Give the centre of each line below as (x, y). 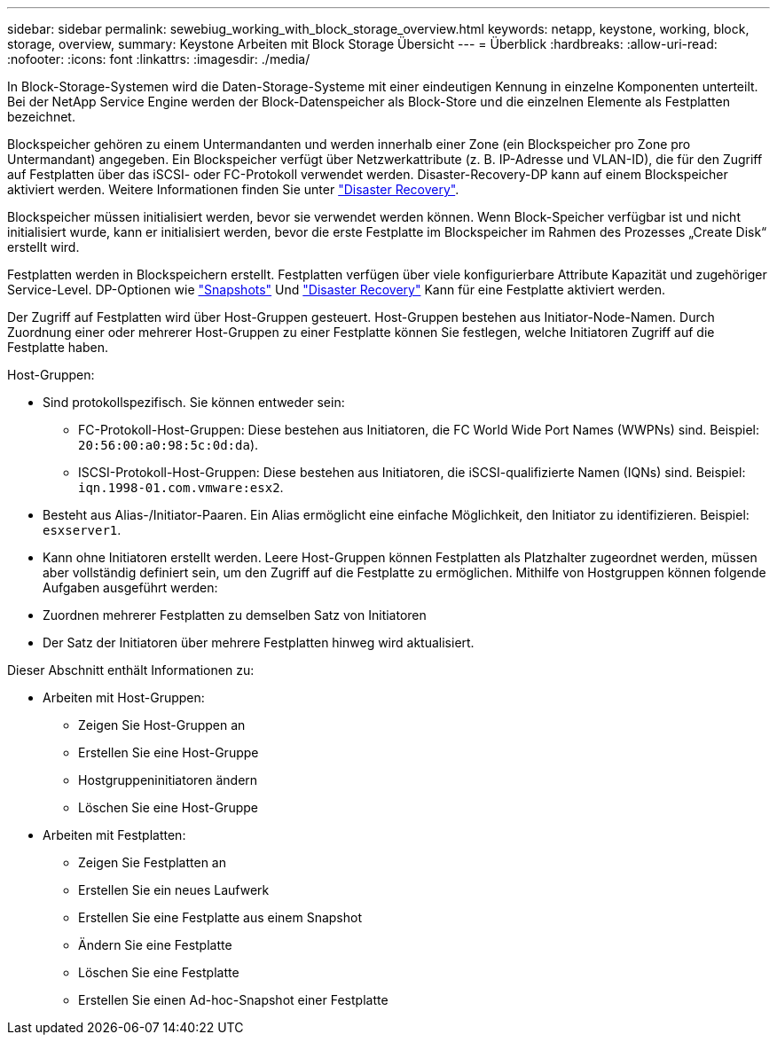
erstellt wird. (43, 247)
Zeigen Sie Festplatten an (152, 862)
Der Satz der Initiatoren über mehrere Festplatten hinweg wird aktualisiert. (259, 642)
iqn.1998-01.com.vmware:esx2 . (181, 487)
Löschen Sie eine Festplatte (159, 972)
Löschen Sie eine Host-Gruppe (168, 807)
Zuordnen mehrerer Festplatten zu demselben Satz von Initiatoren (235, 615)
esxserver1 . (82, 530)
